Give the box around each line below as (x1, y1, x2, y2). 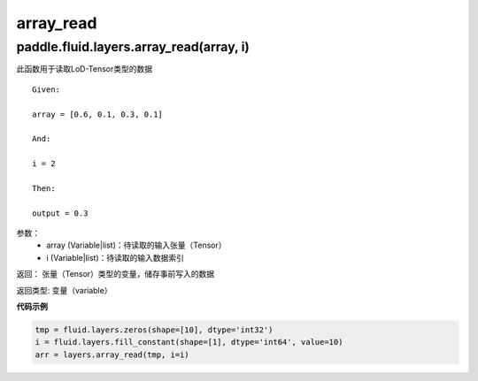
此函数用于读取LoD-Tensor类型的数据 (16, 64, 153, 74)
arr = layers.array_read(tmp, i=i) (35, 349, 189, 360)
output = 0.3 (32, 208, 89, 218)
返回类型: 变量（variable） (16, 285, 112, 295)
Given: (32, 84, 61, 95)
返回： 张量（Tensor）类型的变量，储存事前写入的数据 (16, 269, 215, 279)
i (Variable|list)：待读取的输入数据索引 (46, 252, 185, 263)
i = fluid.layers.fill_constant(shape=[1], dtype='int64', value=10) (35, 337, 343, 347)
